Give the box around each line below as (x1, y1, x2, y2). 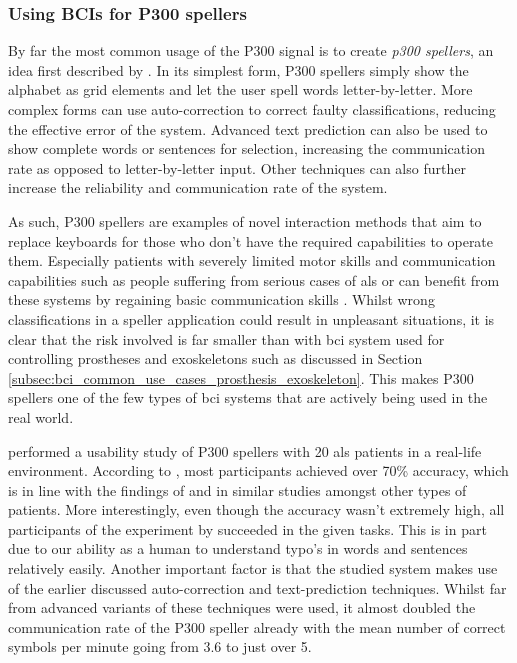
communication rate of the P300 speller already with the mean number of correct (8, 616, 506, 637)
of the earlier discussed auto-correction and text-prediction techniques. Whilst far (8, 577, 507, 598)
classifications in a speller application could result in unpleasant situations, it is (8, 308, 495, 329)
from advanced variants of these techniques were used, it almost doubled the (8, 597, 476, 618)
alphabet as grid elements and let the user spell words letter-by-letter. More (8, 79, 473, 100)
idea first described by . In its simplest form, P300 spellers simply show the (8, 59, 469, 80)
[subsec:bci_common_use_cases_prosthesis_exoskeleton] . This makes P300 (8, 367, 474, 388)
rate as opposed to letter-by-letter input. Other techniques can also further (8, 157, 466, 178)
